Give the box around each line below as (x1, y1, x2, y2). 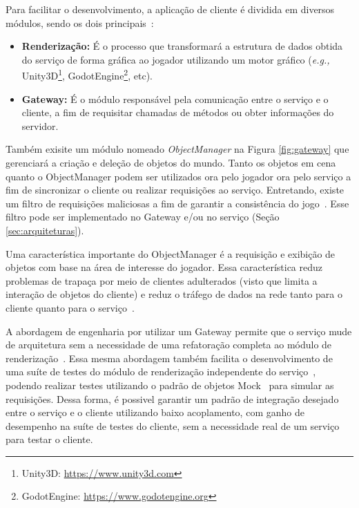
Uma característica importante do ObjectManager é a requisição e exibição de (6, 246, 336, 261)
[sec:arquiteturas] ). (6, 223, 84, 237)
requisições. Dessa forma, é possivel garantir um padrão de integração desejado (6, 391, 339, 406)
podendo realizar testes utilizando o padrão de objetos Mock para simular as (6, 377, 334, 392)
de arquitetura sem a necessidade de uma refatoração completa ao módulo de (6, 337, 332, 352)
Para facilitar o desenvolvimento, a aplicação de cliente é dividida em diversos (6, 2, 335, 16)
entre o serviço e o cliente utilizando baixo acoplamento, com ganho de (6, 405, 304, 420)
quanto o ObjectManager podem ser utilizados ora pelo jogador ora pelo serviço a (6, 169, 351, 183)
